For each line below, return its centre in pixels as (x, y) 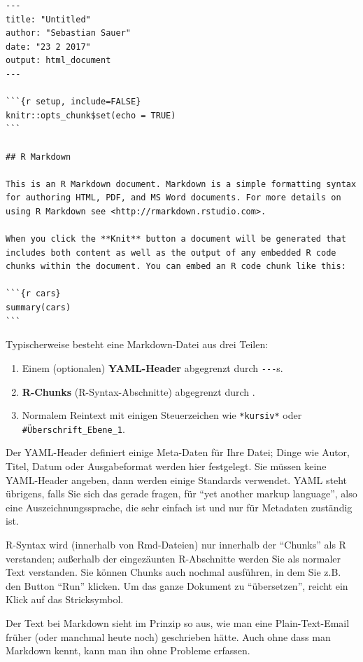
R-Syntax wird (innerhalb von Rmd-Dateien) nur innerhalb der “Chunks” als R (176, 544)
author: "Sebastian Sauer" (68, 33)
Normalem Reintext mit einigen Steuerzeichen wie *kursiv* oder (162, 415)
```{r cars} (33, 294)
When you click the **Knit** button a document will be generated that (176, 239)
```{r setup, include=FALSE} (73, 102)
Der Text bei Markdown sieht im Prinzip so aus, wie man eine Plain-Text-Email (178, 622)
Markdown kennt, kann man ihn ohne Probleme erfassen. (128, 650)
